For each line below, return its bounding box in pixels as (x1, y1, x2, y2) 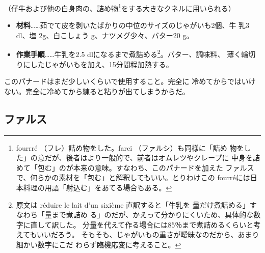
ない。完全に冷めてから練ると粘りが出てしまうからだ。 (4, 86, 190, 96)
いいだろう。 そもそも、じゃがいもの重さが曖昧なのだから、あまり (37, 229, 259, 240)
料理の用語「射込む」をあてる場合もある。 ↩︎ (23, 182, 172, 193)
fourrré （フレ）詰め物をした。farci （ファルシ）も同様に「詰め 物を (16, 142, 244, 153)
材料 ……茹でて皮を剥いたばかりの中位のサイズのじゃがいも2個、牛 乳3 (16, 20, 250, 31)
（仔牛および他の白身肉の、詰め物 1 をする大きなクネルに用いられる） (4, 2, 235, 13)
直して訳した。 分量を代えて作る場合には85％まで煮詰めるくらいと (30, 219, 254, 230)
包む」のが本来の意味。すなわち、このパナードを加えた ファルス (37, 162, 254, 173)
